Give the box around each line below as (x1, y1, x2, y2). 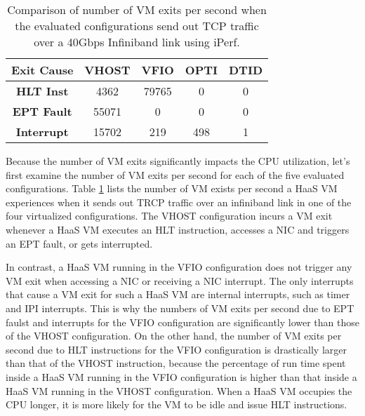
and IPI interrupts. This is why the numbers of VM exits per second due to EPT (6, 300, 354, 315)
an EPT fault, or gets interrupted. (6, 236, 153, 250)
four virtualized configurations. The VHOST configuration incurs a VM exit (6, 208, 333, 223)
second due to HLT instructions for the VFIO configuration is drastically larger (6, 342, 347, 356)
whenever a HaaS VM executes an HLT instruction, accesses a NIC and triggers (6, 222, 350, 236)
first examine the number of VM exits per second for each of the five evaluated (6, 167, 345, 182)
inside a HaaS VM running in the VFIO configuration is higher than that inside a (6, 369, 357, 384)
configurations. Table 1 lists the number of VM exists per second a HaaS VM (6, 181, 338, 196)
